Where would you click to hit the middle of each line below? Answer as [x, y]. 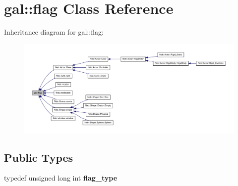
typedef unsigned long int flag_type [61, 178]
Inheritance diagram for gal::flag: [54, 32]
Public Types [39, 157]
